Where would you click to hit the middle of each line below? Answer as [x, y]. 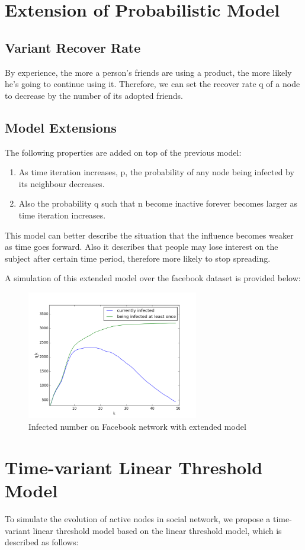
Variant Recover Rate [73, 47]
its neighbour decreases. [62, 183]
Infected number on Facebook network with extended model [137, 427]
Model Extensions [61, 127]
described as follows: [42, 542]
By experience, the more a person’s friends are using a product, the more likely [148, 72]
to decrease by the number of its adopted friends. [94, 95]
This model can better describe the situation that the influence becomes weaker [149, 235]
